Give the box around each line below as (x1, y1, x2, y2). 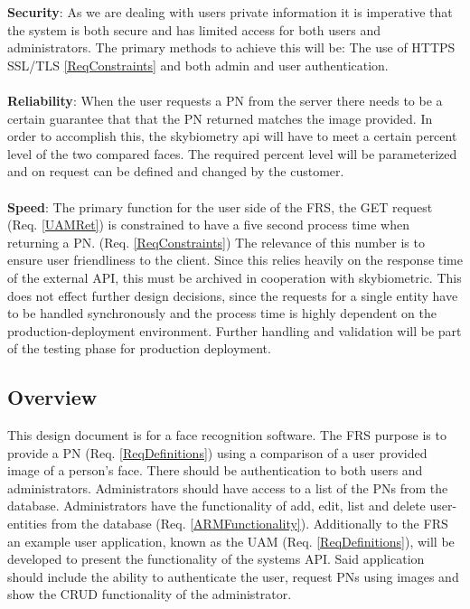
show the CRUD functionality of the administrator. (7, 585, 292, 604)
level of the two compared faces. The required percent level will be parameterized (7, 144, 457, 163)
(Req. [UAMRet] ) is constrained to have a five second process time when (7, 215, 409, 234)
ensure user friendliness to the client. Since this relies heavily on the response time (7, 250, 463, 269)
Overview (7, 383, 98, 411)
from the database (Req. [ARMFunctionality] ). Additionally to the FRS (51, 514, 448, 533)
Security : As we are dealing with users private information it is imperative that (7, 3, 453, 21)
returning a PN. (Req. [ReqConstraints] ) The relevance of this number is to (7, 232, 425, 251)
